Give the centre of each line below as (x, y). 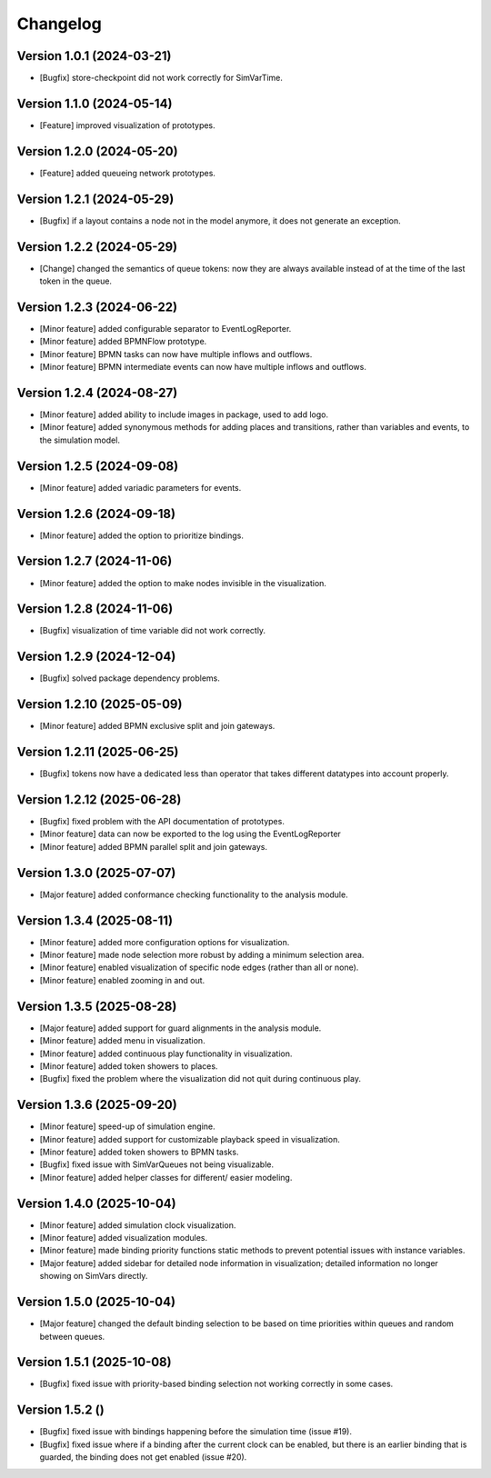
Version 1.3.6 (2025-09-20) (97, 1105)
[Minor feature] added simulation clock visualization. (138, 1225)
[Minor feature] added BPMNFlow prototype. (123, 342)
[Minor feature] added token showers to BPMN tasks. (139, 1152)
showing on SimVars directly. (94, 1276)
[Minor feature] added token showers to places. (129, 1066)
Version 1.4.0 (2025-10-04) (96, 1203)
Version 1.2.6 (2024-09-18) (96, 514)
